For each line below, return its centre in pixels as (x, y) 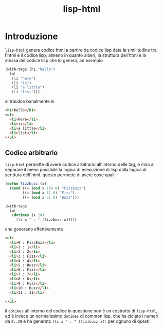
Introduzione (32, 36)
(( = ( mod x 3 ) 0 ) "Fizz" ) (49, 193)
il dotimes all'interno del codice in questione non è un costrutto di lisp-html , (81, 311)
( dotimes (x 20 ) (28, 215)
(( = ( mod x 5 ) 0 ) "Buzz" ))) (51, 197)
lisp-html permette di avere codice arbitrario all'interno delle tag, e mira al (80, 164)
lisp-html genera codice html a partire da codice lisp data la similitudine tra (81, 50)
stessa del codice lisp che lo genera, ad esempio (54, 60)
